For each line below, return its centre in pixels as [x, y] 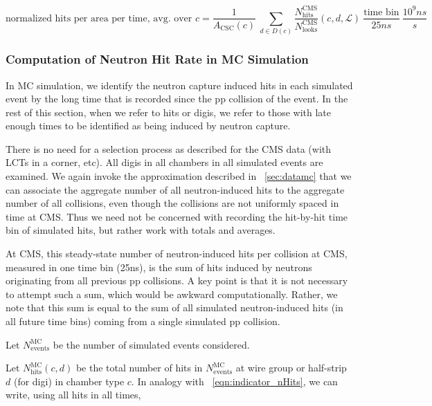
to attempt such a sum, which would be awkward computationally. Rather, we [172, 294]
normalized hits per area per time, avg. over [99, 18]
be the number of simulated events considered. [151, 344]
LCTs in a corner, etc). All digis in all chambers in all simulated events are [164, 162]
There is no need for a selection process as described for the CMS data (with [169, 148]
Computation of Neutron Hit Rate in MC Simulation [157, 59]
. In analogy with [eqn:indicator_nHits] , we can [234, 381]
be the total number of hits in [139, 368]
